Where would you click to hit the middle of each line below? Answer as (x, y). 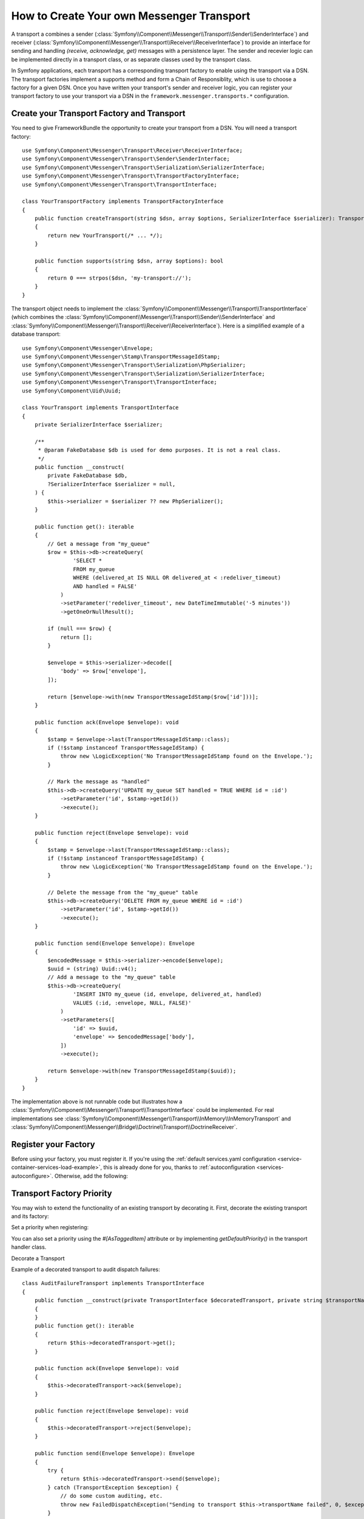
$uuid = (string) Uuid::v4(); (93, 969)
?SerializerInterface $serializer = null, (112, 484)
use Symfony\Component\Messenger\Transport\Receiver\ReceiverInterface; (132, 150)
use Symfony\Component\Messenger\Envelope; (88, 348)
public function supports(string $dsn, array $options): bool (129, 261)
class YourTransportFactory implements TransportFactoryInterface (123, 201)
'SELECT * (88, 561)
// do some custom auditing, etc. (112, 1496)
